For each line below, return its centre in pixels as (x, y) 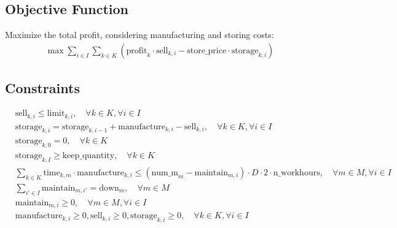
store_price (207, 51)
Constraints (42, 88)
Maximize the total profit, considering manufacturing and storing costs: (140, 35)
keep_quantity (88, 156)
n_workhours (297, 173)
